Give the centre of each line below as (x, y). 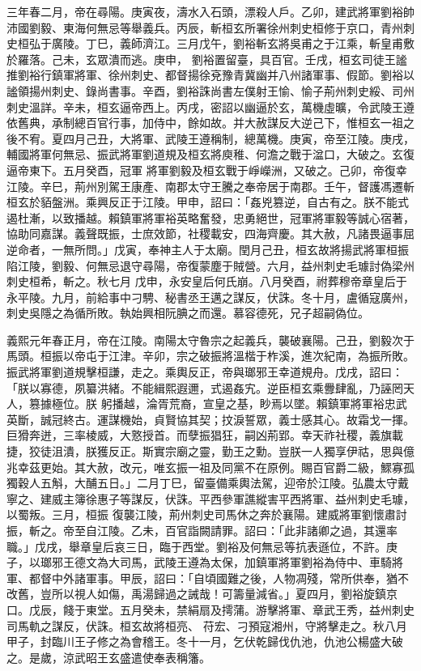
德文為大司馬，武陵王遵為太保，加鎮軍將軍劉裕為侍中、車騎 (233, 562)
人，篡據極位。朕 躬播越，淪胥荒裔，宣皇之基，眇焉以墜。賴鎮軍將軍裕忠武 (207, 403)
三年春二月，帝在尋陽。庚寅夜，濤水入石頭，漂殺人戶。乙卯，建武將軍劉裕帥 (210, 11)
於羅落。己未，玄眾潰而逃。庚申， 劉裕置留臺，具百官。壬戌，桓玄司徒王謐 (207, 59)
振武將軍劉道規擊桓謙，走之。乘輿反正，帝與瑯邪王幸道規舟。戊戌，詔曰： (205, 372)
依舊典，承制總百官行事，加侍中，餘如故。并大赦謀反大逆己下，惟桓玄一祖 (205, 123)
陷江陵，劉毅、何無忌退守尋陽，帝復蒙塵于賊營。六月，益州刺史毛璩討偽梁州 (210, 265)
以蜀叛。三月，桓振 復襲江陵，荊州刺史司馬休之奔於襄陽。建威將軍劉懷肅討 (207, 514)
